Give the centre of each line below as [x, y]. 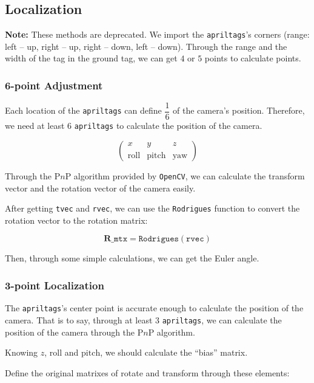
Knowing [22, 352]
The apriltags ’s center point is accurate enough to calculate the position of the [154, 308]
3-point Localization [55, 285]
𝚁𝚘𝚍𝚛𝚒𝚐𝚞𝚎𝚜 [159, 239]
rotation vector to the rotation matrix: [76, 220]
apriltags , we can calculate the [222, 319]
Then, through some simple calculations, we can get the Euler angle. [132, 258]
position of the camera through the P [74, 332]
